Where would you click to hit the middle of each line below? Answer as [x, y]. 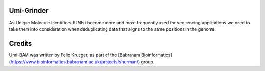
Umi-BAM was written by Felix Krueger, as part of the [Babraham [75, 55]
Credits [21, 43]
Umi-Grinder [29, 11]
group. [148, 62]
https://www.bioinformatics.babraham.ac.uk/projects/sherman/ [75, 62]
